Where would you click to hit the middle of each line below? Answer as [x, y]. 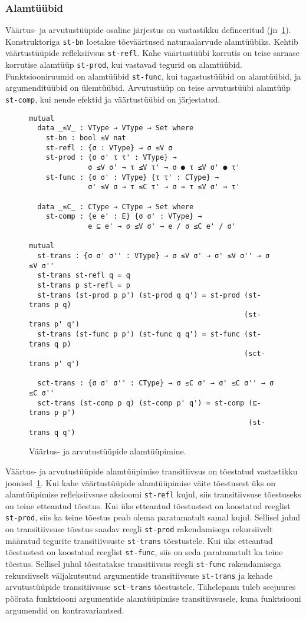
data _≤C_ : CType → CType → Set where [116, 207]
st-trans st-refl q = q [84, 276]
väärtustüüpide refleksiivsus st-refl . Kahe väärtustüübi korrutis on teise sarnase [153, 53]
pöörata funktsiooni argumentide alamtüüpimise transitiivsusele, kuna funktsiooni [153, 598]
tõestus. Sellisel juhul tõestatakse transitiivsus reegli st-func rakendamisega [143, 563]
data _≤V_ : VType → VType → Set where [116, 128]
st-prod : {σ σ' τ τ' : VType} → [111, 158]
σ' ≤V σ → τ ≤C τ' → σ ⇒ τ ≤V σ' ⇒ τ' [164, 187]
